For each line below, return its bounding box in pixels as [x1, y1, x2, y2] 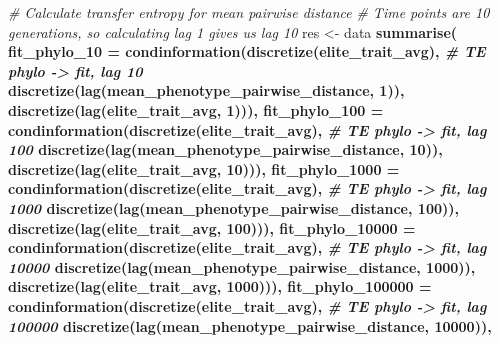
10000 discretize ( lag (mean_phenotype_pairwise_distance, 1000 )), [8, 256, 476, 277]
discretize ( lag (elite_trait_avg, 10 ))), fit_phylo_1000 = [8, 158, 400, 179]
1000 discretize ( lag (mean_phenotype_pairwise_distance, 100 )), [8, 197, 459, 218]
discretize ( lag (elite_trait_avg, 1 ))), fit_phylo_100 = [8, 99, 384, 120]
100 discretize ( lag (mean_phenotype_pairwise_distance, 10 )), [8, 139, 443, 160]
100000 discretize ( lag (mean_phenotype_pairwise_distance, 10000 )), [8, 315, 492, 336]
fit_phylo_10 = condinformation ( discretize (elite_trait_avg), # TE [8, 41, 486, 62]
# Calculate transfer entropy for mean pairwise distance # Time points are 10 [8, 2, 490, 22]
